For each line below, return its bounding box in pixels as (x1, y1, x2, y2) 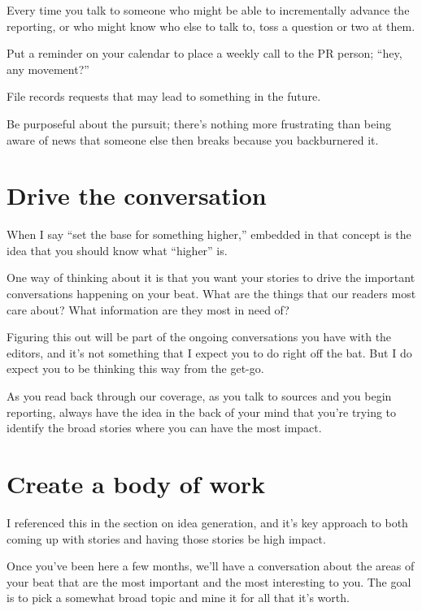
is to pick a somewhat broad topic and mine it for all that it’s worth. (7, 589, 350, 606)
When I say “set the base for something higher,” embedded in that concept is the (7, 226, 411, 243)
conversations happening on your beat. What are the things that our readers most (7, 285, 416, 302)
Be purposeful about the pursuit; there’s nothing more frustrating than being (7, 115, 391, 132)
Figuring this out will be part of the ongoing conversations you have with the (7, 328, 392, 345)
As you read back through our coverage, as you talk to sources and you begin (7, 388, 392, 405)
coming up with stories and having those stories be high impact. (7, 530, 326, 547)
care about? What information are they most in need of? (7, 301, 289, 318)
